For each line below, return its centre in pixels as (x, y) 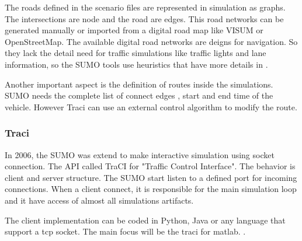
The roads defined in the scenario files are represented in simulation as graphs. (145, 7)
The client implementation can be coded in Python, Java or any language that (145, 220)
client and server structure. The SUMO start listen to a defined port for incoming (151, 177)
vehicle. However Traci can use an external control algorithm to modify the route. (151, 106)
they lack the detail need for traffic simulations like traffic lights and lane (136, 53)
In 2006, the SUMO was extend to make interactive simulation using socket (140, 154)
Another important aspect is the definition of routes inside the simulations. (139, 84)
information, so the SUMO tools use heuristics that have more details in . (136, 64)
